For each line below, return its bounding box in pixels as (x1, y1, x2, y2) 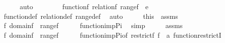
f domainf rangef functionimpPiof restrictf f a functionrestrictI (3, 29, 222, 40)
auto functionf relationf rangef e (19, 1, 149, 11)
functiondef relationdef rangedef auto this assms (3, 11, 178, 21)
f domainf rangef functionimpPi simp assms (3, 20, 183, 30)
